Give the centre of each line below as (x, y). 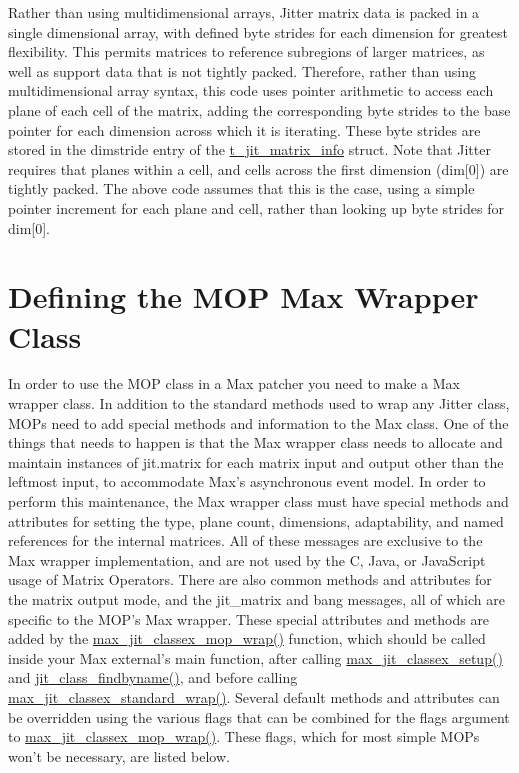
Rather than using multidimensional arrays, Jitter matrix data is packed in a (244, 12)
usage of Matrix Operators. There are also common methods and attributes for (250, 579)
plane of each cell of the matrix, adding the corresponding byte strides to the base (259, 109)
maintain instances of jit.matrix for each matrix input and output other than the (256, 461)
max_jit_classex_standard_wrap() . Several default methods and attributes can (254, 696)
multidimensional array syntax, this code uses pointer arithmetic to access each (251, 90)
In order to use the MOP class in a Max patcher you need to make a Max (234, 383)
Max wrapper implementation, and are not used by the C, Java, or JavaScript (247, 559)
